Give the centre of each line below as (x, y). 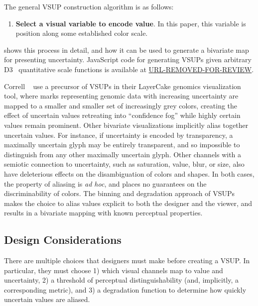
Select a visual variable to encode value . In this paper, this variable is (131, 23)
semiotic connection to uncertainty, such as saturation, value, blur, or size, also (124, 164)
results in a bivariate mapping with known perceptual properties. (103, 213)
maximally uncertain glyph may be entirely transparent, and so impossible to (122, 145)
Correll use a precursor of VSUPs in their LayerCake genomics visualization (123, 86)
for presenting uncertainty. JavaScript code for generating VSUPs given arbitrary (128, 59)
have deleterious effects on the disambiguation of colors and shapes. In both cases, (129, 173)
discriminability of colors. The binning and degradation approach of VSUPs (120, 193)
